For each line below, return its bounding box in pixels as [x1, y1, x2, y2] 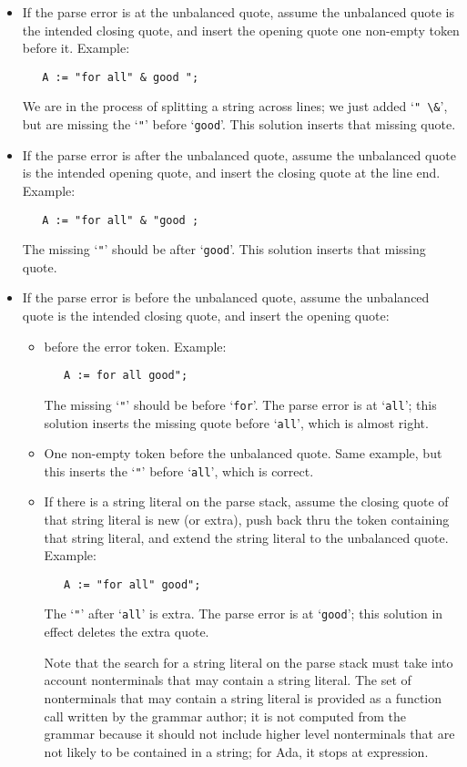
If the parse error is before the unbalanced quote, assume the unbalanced [22, 288, 430, 307]
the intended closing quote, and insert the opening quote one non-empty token [22, 20, 460, 39]
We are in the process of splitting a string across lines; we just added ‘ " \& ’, [22, 97, 448, 116]
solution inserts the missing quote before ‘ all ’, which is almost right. [44, 413, 429, 432]
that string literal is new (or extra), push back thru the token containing [44, 510, 450, 529]
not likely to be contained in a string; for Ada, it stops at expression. [44, 741, 429, 761]
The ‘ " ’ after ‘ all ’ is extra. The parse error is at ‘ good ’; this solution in [44, 604, 443, 623]
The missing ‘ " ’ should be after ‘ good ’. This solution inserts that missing [22, 240, 426, 259]
